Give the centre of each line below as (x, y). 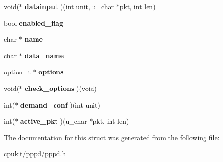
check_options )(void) (61, 88)
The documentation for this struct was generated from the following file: (112, 137)
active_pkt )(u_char (54, 121)
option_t (17, 72)
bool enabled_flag (34, 23)
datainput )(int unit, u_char (69, 6)
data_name (44, 55)
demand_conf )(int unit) (60, 104)
